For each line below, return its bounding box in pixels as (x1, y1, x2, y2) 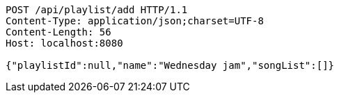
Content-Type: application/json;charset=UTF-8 (6, 15, 264, 26)
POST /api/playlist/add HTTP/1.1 (6, 4, 188, 15)
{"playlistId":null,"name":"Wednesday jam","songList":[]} (6, 60, 335, 71)
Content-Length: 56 (6, 26, 111, 38)
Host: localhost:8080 (6, 38, 123, 49)
